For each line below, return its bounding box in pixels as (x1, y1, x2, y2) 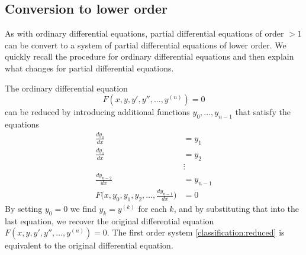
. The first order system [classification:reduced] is (107, 226, 285, 238)
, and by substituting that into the (173, 202, 299, 214)
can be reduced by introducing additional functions (5, 106, 190, 118)
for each (138, 202, 167, 214)
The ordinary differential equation (5, 81, 128, 94)
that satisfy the (235, 106, 291, 118)
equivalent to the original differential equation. (5, 239, 173, 251)
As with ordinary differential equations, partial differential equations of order (5, 27, 284, 40)
